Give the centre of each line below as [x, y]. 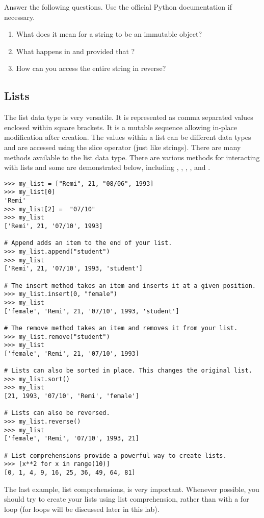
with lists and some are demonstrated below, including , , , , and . [107, 167]
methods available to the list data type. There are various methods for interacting [132, 157]
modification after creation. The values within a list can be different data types [128, 137]
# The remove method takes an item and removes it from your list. [121, 328]
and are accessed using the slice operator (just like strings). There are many [123, 147]
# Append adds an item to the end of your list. [88, 243]
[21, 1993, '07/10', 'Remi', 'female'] [72, 396]
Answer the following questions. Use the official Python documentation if [118, 7]
